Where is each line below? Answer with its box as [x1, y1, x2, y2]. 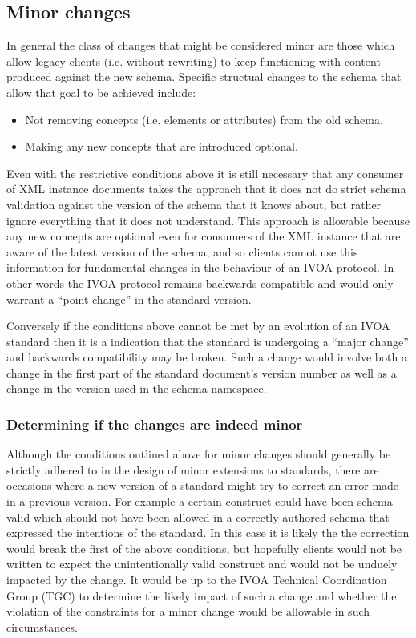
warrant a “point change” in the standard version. [6, 290, 252, 307]
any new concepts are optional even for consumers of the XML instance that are [6, 228, 401, 244]
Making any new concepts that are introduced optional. [25, 138, 298, 155]
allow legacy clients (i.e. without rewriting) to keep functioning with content [6, 52, 381, 69]
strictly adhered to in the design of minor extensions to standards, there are [6, 461, 379, 478]
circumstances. [6, 618, 78, 635]
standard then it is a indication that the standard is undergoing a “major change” [6, 333, 409, 349]
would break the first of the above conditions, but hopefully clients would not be [6, 539, 402, 556]
